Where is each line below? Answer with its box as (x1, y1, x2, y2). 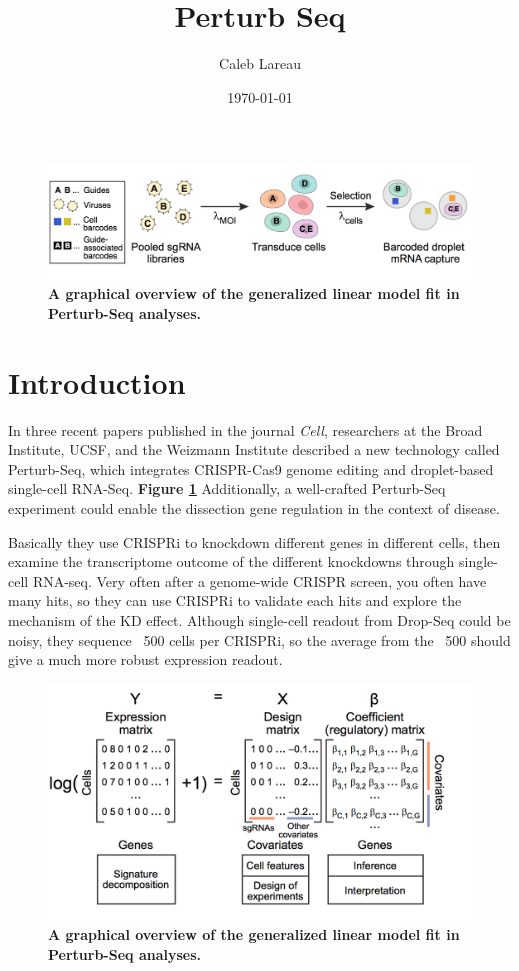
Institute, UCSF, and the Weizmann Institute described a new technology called (8, 439, 500, 460)
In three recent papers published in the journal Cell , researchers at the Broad (8, 419, 483, 440)
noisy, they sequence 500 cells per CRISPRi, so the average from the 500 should (8, 629, 511, 650)
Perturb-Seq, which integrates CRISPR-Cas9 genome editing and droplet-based (8, 458, 494, 479)
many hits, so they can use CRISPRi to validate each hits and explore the (8, 590, 462, 611)
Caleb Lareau (219, 53, 301, 74)
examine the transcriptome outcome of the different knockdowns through (8, 551, 455, 572)
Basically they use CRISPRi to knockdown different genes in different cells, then (8, 531, 501, 552)
